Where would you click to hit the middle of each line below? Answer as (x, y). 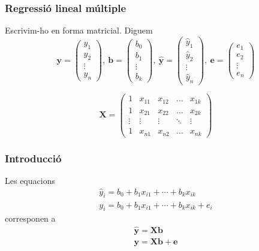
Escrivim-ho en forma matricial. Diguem (79, 30)
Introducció (33, 158)
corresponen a (30, 218)
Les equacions (30, 180)
